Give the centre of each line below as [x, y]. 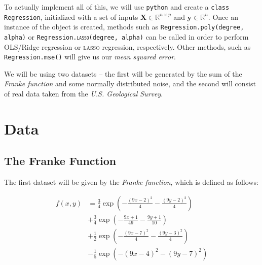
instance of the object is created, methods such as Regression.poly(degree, [124, 27]
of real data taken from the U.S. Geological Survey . [84, 94]
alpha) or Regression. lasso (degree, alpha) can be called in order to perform [126, 36]
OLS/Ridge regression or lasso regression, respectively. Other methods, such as [127, 46]
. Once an [223, 16]
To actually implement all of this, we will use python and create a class [117, 7]
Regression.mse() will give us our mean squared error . [90, 57]
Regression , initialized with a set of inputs [71, 16]
